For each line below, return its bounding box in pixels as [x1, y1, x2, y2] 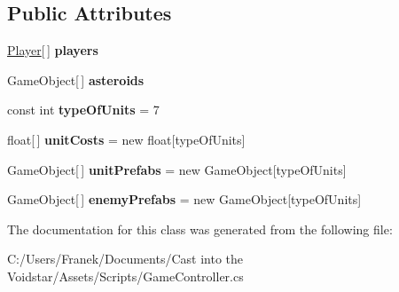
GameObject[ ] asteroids [7, 70, 145, 89]
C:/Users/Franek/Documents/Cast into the [7, 249, 243, 268]
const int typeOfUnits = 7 [7, 100, 160, 119]
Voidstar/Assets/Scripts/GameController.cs [7, 266, 244, 285]
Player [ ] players [7, 41, 98, 59]
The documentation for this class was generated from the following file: [7, 219, 393, 238]
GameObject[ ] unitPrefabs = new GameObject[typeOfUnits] [7, 160, 347, 178]
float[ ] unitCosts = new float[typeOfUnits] [7, 130, 246, 148]
